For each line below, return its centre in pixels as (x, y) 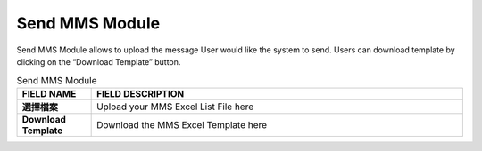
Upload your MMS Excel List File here (175, 107)
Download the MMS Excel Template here (182, 124)
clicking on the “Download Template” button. (99, 61)
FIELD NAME (49, 93)
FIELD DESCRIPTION (141, 93)
